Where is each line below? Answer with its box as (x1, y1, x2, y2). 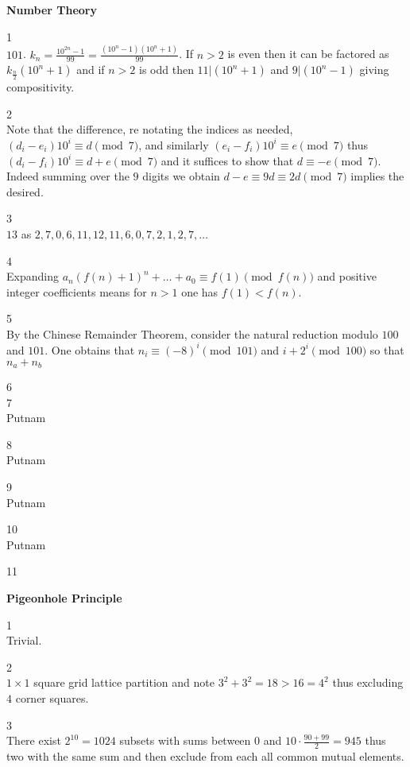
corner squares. (15, 689, 89, 706)
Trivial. (6, 632, 42, 649)
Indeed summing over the (6, 168, 130, 184)
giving (359, 61, 389, 78)
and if (76, 61, 105, 78)
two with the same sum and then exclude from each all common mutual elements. (6, 747, 404, 764)
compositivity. (6, 79, 75, 95)
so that (369, 341, 404, 358)
